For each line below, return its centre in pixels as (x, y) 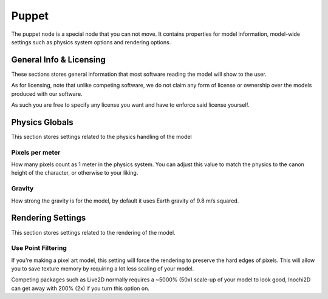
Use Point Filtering (39, 248)
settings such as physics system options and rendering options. (91, 42)
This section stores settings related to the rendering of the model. (93, 232)
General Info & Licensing (59, 60)
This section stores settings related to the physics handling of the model (101, 136)
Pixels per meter (36, 152)
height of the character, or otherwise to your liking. (75, 173)
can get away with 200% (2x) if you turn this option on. (80, 288)
